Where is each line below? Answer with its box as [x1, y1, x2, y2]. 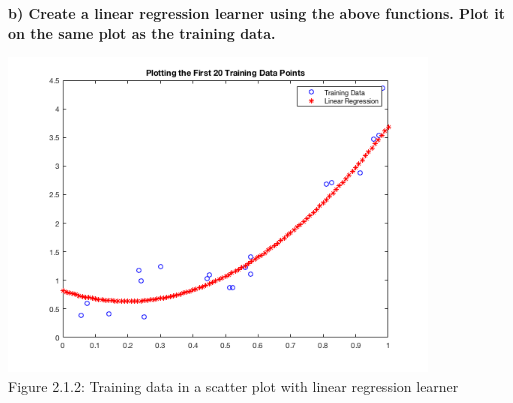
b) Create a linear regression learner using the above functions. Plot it [8, 3, 505, 23]
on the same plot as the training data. [8, 22, 276, 43]
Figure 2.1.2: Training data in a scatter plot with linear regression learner [8, 375, 459, 396]
